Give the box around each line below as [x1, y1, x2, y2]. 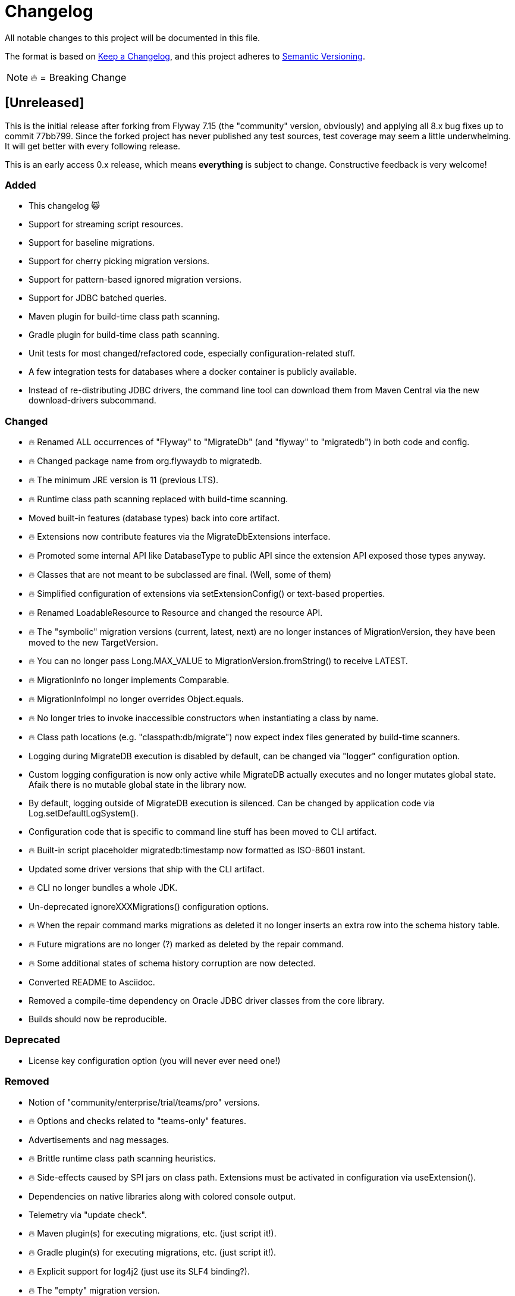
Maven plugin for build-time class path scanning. [29, 311, 220, 322]
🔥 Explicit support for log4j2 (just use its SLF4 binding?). [29, 1266, 250, 1276]
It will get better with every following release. [5, 140, 181, 151]
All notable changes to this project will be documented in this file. [5, 32, 260, 43]
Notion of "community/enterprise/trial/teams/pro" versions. [29, 1097, 260, 1107]
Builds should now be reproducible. [29, 1014, 167, 1025]
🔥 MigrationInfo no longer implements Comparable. [29, 675, 230, 685]
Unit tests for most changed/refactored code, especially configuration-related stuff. [29, 348, 356, 359]
